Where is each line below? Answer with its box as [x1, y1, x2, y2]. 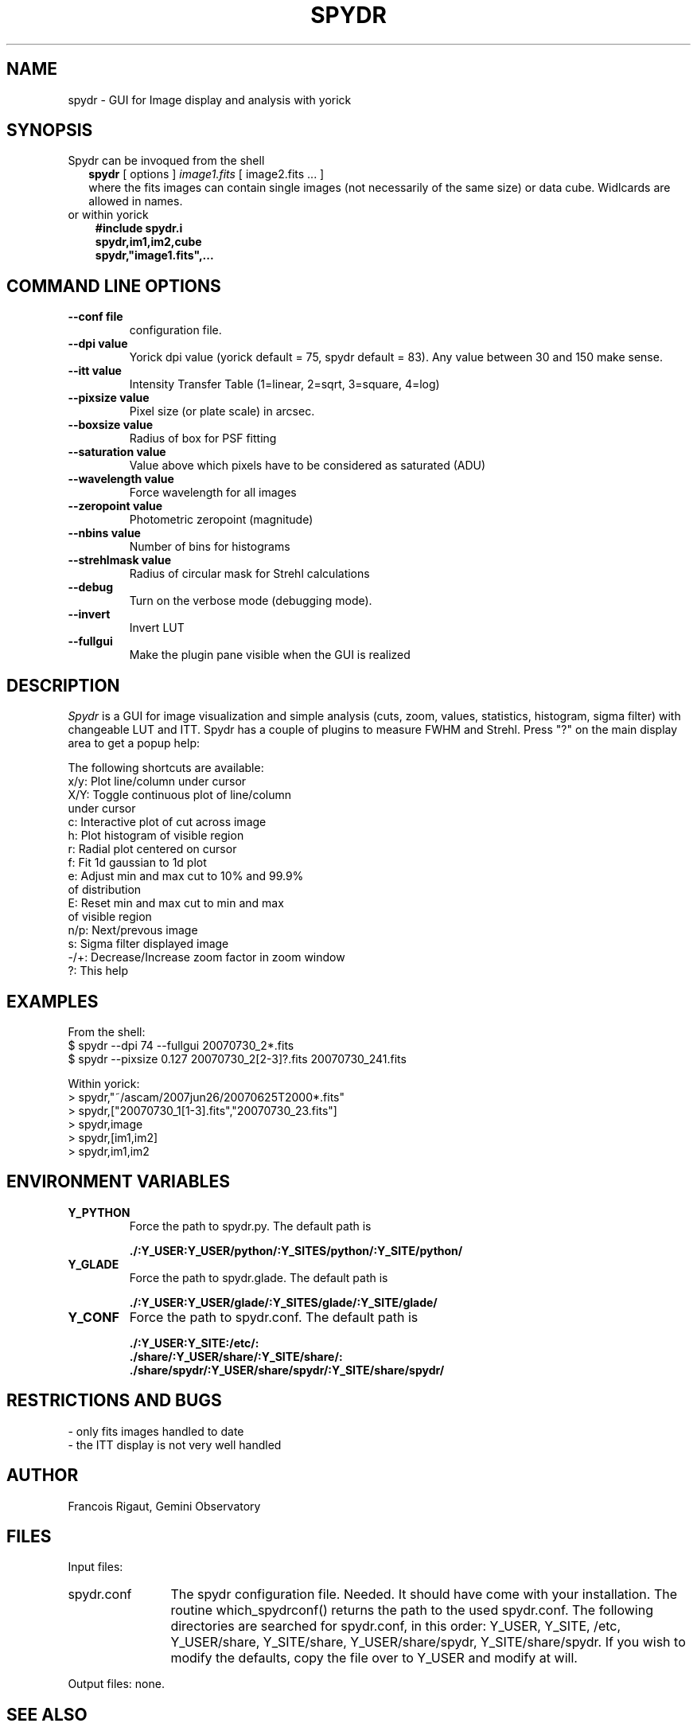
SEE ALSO [6, 1704, 88, 1725]
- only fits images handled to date [68, 1424, 244, 1438]
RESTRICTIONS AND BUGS [6, 1390, 222, 1411]
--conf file [68, 310, 123, 324]
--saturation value [68, 445, 166, 459]
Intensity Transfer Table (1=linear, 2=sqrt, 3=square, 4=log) [129, 377, 440, 392]
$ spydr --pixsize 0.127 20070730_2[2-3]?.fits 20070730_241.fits [68, 1051, 407, 1066]
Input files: [68, 1560, 123, 1574]
